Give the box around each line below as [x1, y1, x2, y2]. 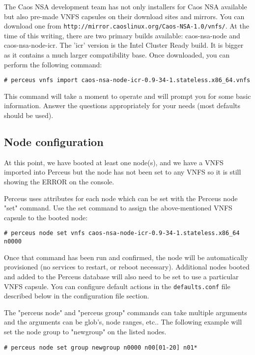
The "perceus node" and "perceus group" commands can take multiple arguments [4, 307, 247, 317]
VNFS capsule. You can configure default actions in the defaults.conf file [4, 281, 230, 291]
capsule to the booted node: [4, 212, 88, 222]
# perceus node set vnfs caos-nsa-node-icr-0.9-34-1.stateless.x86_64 [4, 230, 240, 237]
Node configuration [4, 134, 104, 149]
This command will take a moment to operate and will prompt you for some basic [4, 90, 251, 101]
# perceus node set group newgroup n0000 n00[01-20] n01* [4, 344, 198, 351]
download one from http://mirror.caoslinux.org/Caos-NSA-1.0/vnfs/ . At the [4, 21, 249, 31]
